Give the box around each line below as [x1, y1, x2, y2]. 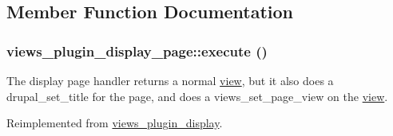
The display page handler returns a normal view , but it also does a [6, 72, 334, 88]
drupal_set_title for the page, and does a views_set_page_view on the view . [6, 87, 388, 104]
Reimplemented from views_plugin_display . [6, 115, 223, 131]
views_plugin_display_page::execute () [6, 41, 268, 60]
